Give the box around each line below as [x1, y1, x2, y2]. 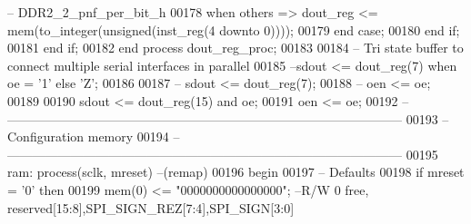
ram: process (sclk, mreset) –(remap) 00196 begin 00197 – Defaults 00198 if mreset [7, 162, 465, 181]
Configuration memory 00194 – [7, 127, 180, 146]
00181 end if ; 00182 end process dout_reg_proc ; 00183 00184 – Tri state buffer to [7, 38, 464, 57]
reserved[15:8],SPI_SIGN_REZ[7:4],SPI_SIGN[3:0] [7, 198, 295, 217]
